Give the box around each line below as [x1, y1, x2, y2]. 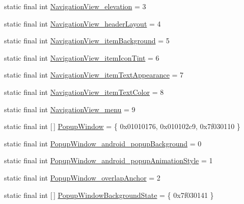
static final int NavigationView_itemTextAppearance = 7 [4, 69, 184, 80]
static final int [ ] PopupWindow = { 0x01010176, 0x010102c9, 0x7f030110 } [4, 121, 240, 132]
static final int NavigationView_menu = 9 [4, 104, 135, 114]
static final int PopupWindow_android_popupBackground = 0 [4, 138, 202, 148]
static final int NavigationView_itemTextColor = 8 [4, 86, 164, 97]
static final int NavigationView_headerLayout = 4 [4, 18, 161, 29]
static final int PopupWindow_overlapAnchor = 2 [4, 172, 160, 183]
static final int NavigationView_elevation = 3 [4, 1, 146, 11]
